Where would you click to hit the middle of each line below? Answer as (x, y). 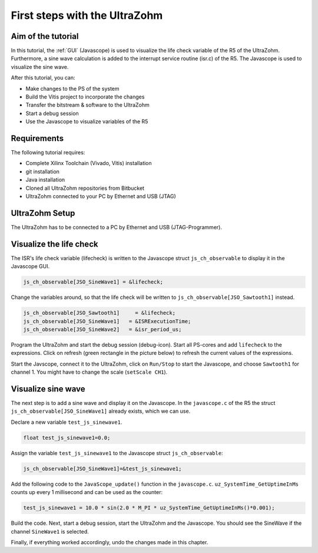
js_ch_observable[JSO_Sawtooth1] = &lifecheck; (100, 313)
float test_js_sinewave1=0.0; (67, 437)
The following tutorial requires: (48, 153)
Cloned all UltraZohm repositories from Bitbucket (85, 188)
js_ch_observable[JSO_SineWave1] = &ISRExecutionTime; (107, 321)
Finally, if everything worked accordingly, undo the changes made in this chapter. (110, 542)
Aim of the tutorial (45, 36)
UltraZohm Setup (43, 213)
